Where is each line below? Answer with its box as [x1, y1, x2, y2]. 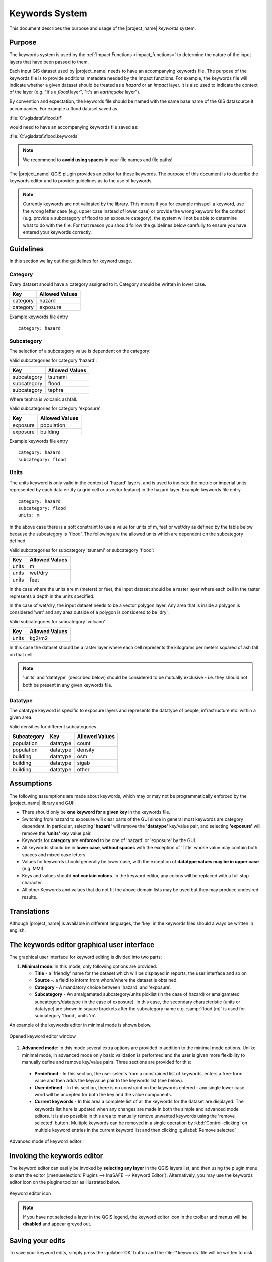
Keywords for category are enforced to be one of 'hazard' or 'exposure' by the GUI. [22, 837, 196, 843]
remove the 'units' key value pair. [22, 830, 92, 836]
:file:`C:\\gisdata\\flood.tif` [9, 115, 63, 121]
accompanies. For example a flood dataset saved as [9, 106, 118, 112]
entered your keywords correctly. [23, 229, 92, 235]
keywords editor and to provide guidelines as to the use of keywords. [9, 177, 153, 184]
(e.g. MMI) [22, 866, 44, 872]
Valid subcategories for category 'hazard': [9, 357, 97, 363]
